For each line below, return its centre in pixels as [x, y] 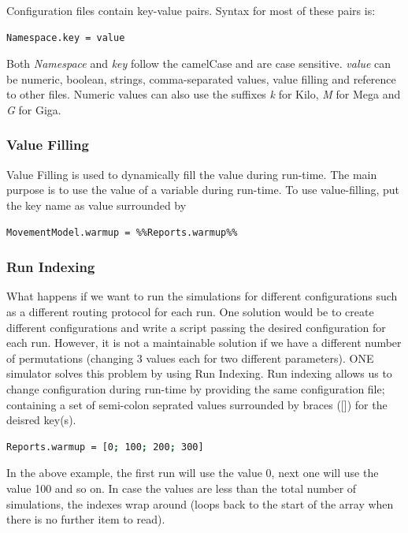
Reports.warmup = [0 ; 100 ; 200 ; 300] [105, 447]
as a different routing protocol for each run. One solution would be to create [190, 311]
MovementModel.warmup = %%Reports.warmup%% [122, 232]
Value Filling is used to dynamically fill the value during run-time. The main [192, 174]
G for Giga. [34, 109]
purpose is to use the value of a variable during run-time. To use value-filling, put [203, 190]
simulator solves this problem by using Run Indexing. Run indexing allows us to [199, 373]
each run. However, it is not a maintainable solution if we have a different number [204, 343]
